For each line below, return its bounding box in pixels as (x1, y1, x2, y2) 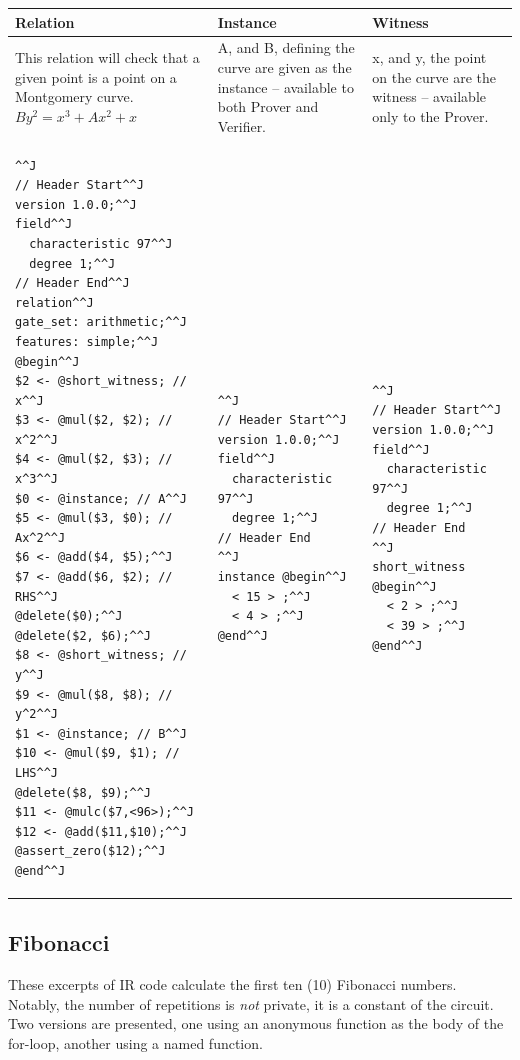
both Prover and (217, 96, 319, 117)
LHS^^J (15, 765, 58, 780)
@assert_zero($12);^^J (15, 844, 166, 859)
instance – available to (217, 76, 354, 97)
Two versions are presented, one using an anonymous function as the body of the (8, 1013, 504, 1034)
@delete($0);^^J (15, 609, 123, 624)
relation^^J (15, 295, 94, 310)
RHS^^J (15, 589, 58, 604)
